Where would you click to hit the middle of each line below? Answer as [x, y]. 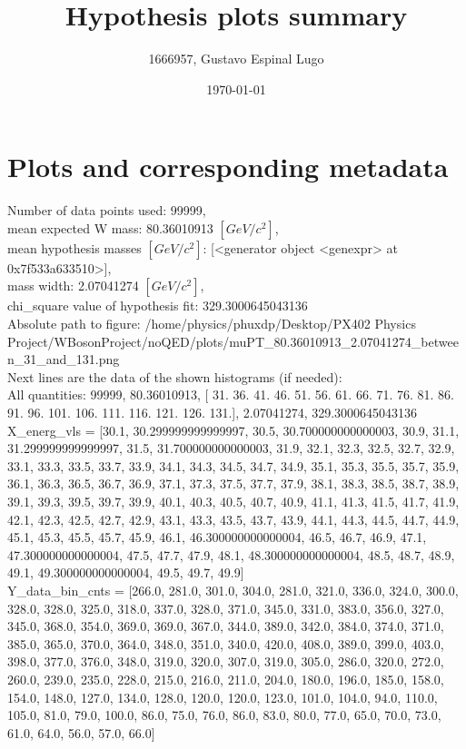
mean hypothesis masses [74, 247]
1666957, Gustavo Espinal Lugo [236, 59]
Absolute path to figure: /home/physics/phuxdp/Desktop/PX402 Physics [212, 324]
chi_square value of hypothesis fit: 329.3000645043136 [158, 306]
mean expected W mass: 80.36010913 [110, 227]
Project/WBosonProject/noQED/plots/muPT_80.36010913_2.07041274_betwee [233, 341]
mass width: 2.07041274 [73, 286]
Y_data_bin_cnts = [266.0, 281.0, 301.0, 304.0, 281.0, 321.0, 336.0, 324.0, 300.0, [233, 590]
